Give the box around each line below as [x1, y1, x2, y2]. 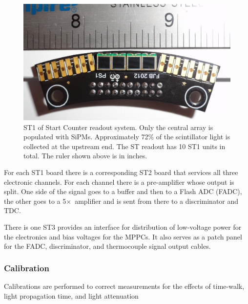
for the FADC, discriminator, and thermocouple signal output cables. [4, 241, 211, 251]
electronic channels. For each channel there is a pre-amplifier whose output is [4, 176, 234, 187]
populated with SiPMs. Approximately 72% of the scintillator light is [23, 131, 230, 142]
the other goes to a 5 [4, 195, 66, 206]
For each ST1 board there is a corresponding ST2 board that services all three [4, 167, 238, 177]
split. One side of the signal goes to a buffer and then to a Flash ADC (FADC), [4, 186, 242, 196]
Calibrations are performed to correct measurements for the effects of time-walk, [4, 281, 245, 291]
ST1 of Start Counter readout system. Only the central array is [23, 122, 213, 132]
